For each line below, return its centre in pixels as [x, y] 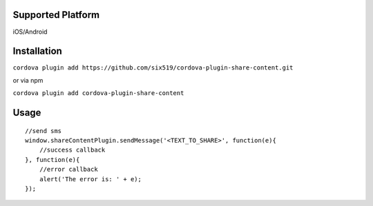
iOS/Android [30, 32]
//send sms [44, 131]
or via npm [28, 80]
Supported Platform [56, 15]
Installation [37, 51]
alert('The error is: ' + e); [90, 179]
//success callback [72, 150]
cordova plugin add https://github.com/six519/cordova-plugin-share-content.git [153, 68]
